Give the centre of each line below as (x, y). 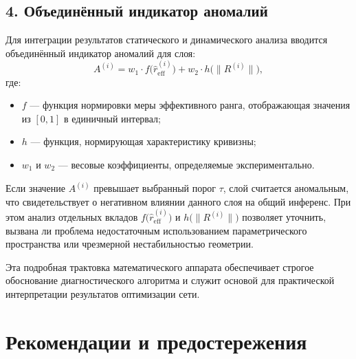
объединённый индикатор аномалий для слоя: (101, 53)
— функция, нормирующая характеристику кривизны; (143, 141)
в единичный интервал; (112, 118)
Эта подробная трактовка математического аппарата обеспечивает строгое (160, 266)
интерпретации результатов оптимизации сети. (103, 294)
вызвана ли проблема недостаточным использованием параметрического (156, 230)
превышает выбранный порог (155, 188)
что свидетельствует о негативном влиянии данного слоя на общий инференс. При (178, 201)
